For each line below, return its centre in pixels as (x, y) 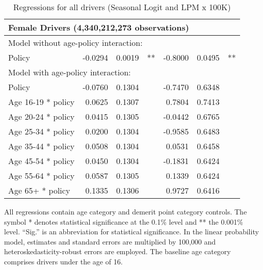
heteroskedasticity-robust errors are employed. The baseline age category (117, 251)
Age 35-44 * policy (42, 146)
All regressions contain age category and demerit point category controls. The (126, 211)
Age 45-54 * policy (42, 161)
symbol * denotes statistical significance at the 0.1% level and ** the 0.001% (124, 221)
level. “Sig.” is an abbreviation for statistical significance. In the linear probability (131, 232)
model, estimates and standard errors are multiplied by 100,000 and (110, 241)
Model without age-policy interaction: (75, 43)
